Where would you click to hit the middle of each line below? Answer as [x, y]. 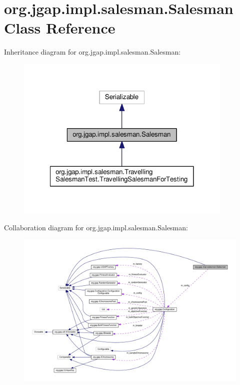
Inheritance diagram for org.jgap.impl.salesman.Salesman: [92, 52]
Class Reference [60, 28]
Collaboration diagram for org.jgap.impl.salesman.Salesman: [96, 228]
